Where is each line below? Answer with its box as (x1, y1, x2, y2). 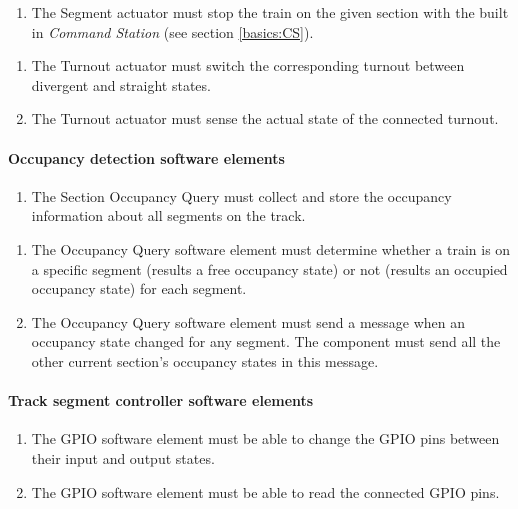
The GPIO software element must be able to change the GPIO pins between (31, 428, 500, 449)
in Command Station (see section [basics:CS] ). (31, 21, 314, 42)
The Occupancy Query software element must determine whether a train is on (31, 238, 511, 259)
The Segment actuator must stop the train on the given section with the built (31, 2, 509, 22)
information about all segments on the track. (31, 205, 306, 226)
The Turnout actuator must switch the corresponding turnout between (31, 55, 465, 76)
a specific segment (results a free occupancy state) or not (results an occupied (31, 258, 508, 279)
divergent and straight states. (31, 74, 211, 95)
